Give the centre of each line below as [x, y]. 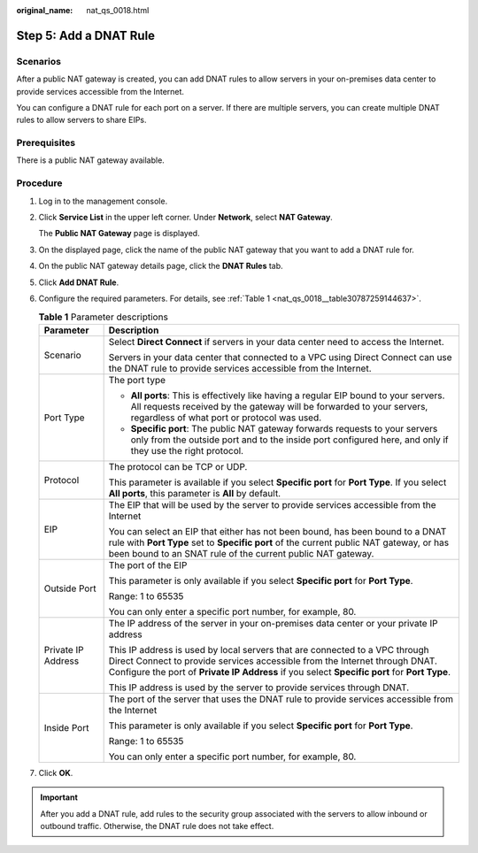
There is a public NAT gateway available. [91, 160]
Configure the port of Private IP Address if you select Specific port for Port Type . [280, 672]
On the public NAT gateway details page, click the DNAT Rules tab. [161, 266]
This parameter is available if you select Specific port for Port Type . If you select [278, 482]
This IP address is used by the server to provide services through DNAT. [259, 688]
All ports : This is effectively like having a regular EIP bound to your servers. [288, 396]
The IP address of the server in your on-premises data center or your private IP [273, 623]
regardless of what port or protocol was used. [226, 418]
